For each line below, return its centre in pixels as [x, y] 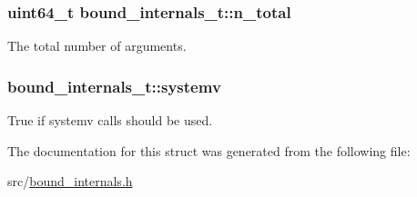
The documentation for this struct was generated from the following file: [209, 150]
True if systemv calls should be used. [110, 120]
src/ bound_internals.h [70, 181]
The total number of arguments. [97, 46]
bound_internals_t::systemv [114, 86]
